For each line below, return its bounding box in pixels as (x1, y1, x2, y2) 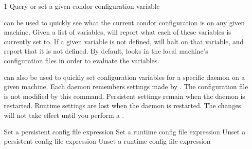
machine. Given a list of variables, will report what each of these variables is (4, 27, 231, 37)
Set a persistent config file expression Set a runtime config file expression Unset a (4, 126, 246, 136)
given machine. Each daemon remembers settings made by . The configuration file (4, 81, 248, 92)
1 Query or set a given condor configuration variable (4, 1, 160, 11)
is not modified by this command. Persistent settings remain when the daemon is (4, 91, 245, 101)
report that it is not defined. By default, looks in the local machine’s (4, 46, 208, 56)
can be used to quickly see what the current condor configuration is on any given (4, 17, 245, 27)
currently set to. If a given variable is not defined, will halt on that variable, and (4, 36, 244, 46)
